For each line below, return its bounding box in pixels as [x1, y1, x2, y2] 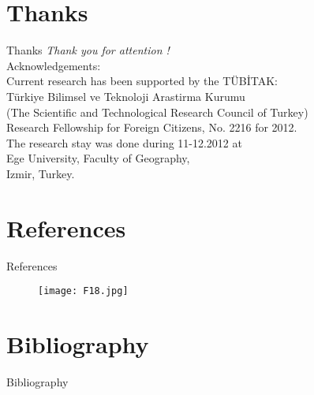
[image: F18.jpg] [38, 285, 129, 297]
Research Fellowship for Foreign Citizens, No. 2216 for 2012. [6, 119, 297, 136]
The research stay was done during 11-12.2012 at [6, 134, 242, 151]
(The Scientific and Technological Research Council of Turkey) [6, 103, 308, 120]
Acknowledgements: [6, 57, 101, 73]
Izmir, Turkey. [6, 165, 75, 181]
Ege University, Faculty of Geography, [6, 150, 190, 166]
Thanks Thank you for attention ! [6, 42, 170, 58]
